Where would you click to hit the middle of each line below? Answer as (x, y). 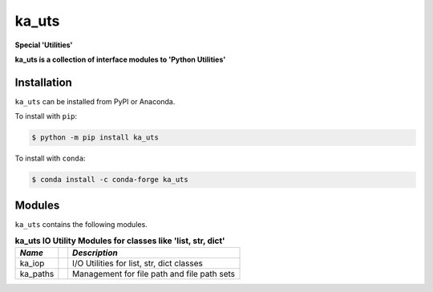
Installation (43, 82)
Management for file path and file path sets (154, 274)
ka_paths (37, 274)
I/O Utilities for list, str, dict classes (138, 263)
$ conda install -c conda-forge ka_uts (110, 180)
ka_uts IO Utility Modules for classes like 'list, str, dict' (120, 241)
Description (95, 253)
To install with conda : (50, 158)
